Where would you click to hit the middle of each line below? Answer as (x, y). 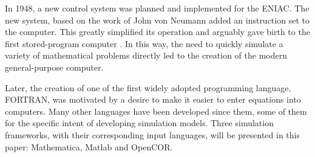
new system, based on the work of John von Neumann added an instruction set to (157, 20)
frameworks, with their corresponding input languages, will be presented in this (152, 134)
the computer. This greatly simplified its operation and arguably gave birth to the (157, 32)
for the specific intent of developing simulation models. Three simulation (139, 123)
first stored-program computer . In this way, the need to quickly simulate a (144, 43)
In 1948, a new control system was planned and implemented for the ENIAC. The (157, 8)
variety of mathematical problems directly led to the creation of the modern (146, 55)
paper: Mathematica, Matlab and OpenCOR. (89, 146)
